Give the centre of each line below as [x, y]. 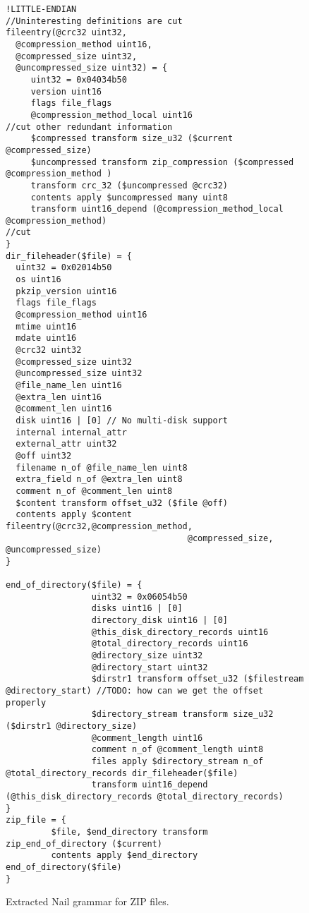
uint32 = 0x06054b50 [139, 597]
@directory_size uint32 [147, 656]
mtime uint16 [46, 326]
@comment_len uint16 [64, 409]
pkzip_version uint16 [66, 291]
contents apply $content [74, 515]
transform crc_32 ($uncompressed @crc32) [129, 185]
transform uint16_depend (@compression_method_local [157, 209]
